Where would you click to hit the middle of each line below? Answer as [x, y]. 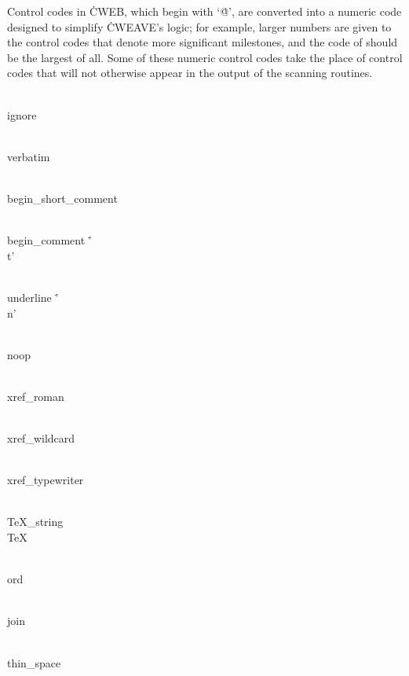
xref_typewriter [46, 480]
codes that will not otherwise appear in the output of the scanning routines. [190, 73]
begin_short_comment [62, 198]
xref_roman [36, 396]
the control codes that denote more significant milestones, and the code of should [203, 42]
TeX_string [35, 522]
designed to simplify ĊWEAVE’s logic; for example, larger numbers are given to [199, 26]
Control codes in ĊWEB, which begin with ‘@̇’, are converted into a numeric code [204, 11]
